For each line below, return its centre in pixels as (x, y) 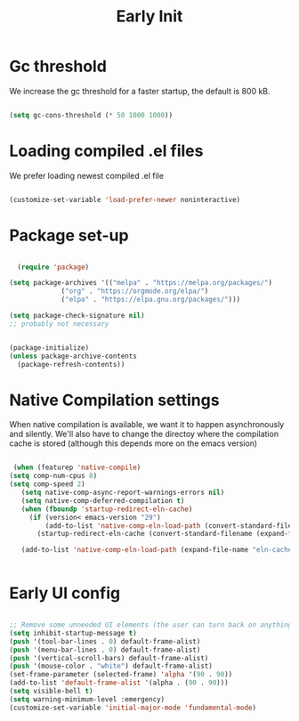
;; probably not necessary (59, 324)
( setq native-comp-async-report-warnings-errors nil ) (123, 492)
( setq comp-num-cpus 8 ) (53, 476)
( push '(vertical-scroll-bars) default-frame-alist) (109, 658)
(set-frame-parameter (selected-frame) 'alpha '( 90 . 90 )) (121, 675)
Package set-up (69, 235)
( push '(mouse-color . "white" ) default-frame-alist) (111, 666)
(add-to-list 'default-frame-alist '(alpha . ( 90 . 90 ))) (119, 683)
